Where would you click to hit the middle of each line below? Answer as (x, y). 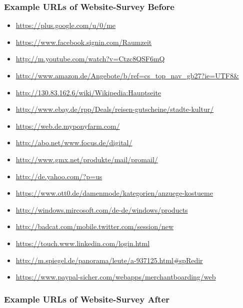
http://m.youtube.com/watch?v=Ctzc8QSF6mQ (90, 59)
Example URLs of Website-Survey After (87, 299)
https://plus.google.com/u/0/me (66, 25)
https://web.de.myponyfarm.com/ (68, 126)
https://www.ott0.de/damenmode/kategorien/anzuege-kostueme (114, 193)
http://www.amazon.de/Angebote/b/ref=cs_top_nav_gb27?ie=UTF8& (127, 75)
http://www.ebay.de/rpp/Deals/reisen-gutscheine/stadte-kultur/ (115, 109)
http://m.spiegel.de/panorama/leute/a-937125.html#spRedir (109, 260)
